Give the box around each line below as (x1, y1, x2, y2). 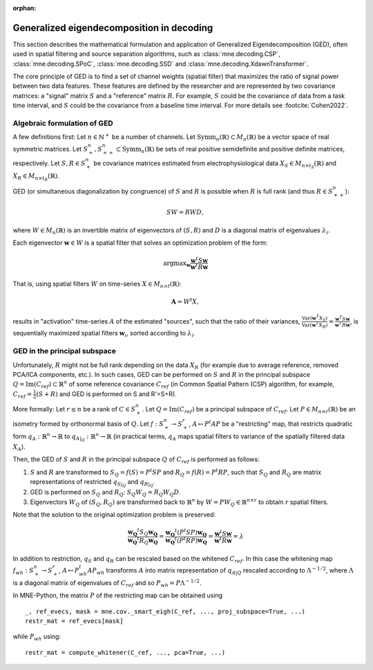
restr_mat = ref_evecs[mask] (25, 617, 124, 625)
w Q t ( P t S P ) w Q (165, 528, 207, 538)
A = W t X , (171, 297, 200, 306)
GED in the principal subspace (12, 346, 117, 356)
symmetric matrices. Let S (12, 145, 88, 153)
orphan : (12, 4, 37, 12)
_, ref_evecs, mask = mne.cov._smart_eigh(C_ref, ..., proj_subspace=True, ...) (25, 607, 306, 615)
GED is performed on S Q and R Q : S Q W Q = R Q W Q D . (30, 488, 181, 498)
